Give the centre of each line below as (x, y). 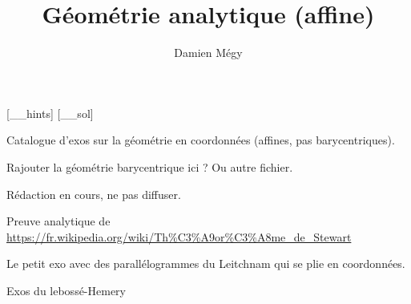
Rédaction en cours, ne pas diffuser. (94, 194)
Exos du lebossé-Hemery (66, 290)
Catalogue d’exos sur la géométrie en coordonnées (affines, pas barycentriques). (201, 140)
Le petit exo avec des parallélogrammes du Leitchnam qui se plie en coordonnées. (206, 263)
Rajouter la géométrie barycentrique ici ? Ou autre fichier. (150, 166)
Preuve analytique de (58, 221)
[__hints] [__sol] (50, 113)
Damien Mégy (208, 53)
